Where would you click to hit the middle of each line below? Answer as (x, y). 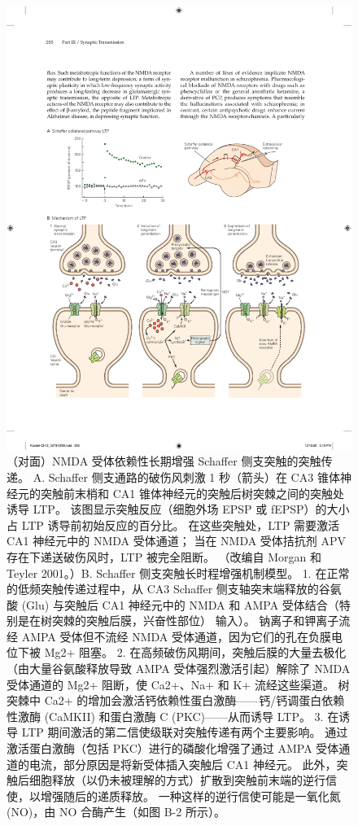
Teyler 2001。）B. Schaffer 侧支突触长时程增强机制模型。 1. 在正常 (178, 573)
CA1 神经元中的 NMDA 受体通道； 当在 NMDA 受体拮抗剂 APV (177, 541)
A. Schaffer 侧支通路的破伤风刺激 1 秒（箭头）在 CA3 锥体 (186, 476)
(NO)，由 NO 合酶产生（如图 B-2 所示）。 (116, 812)
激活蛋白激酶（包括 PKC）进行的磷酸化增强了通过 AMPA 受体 (173, 748)
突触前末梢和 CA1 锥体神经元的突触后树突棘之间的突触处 (192, 493)
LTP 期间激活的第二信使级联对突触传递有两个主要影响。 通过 (185, 732)
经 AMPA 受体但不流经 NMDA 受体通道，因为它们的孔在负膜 (169, 636)
